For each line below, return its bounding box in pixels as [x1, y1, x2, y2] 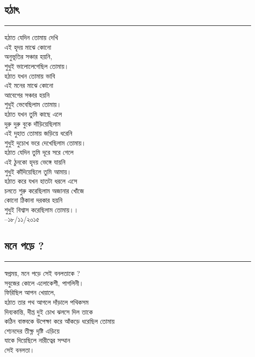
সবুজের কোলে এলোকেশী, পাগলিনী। [4, 277, 84, 288]
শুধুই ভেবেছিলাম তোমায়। [4, 99, 62, 109]
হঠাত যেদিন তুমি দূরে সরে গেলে [4, 147, 74, 157]
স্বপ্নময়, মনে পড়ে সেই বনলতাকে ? [4, 268, 80, 278]
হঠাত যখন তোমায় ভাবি [4, 70, 55, 81]
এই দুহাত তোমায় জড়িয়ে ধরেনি [4, 128, 72, 138]
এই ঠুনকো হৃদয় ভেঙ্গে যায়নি [4, 156, 66, 167]
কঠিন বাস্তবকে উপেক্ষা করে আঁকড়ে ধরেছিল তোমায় [4, 316, 115, 326]
